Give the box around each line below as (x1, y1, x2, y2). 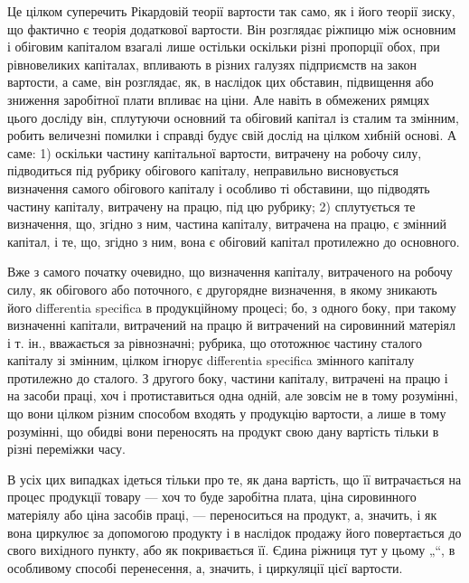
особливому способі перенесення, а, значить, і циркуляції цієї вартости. (7, 558, 403, 577)
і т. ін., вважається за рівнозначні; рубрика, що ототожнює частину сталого (7, 333, 423, 352)
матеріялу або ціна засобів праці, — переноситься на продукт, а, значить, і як (7, 505, 437, 524)
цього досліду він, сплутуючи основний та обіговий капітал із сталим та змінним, (7, 108, 459, 127)
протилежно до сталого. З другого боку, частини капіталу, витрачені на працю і (7, 368, 448, 387)
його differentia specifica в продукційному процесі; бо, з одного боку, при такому (7, 297, 456, 316)
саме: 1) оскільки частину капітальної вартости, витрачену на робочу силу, (7, 143, 422, 162)
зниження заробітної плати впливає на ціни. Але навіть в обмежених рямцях (7, 89, 430, 108)
